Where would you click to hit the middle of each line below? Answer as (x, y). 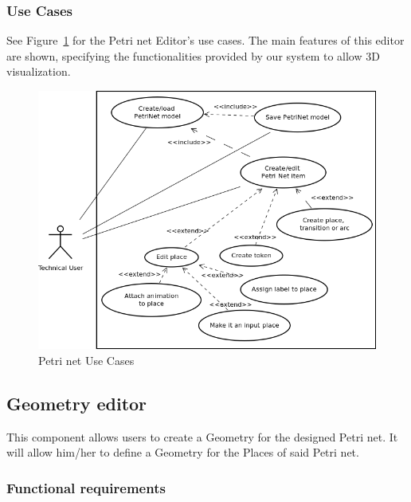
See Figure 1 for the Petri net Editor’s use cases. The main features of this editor (205, 40)
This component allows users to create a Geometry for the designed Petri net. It (202, 436)
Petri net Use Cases (86, 360)
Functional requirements (86, 487)
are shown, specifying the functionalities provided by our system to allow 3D (193, 55)
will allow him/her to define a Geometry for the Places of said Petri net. (183, 452)
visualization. (39, 71)
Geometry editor (77, 403)
